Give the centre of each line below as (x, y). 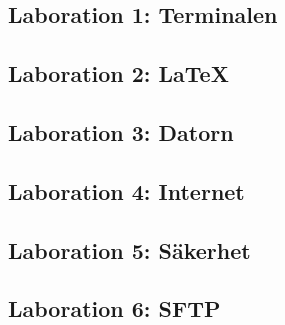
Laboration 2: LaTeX (118, 73)
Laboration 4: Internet (126, 190)
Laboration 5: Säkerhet (129, 249)
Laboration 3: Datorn (121, 131)
